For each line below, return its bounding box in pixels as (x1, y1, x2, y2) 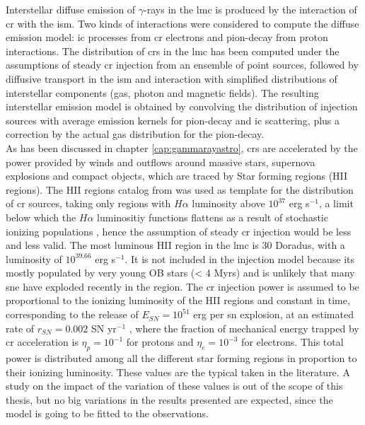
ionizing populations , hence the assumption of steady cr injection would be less (6, 223, 352, 238)
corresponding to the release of (6, 307, 139, 322)
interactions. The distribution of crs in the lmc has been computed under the (6, 43, 340, 58)
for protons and (126, 334, 194, 349)
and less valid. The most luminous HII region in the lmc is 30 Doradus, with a (6, 238, 345, 252)
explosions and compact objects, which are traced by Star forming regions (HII (6, 168, 348, 183)
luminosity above (192, 196, 265, 211)
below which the (6, 209, 76, 224)
